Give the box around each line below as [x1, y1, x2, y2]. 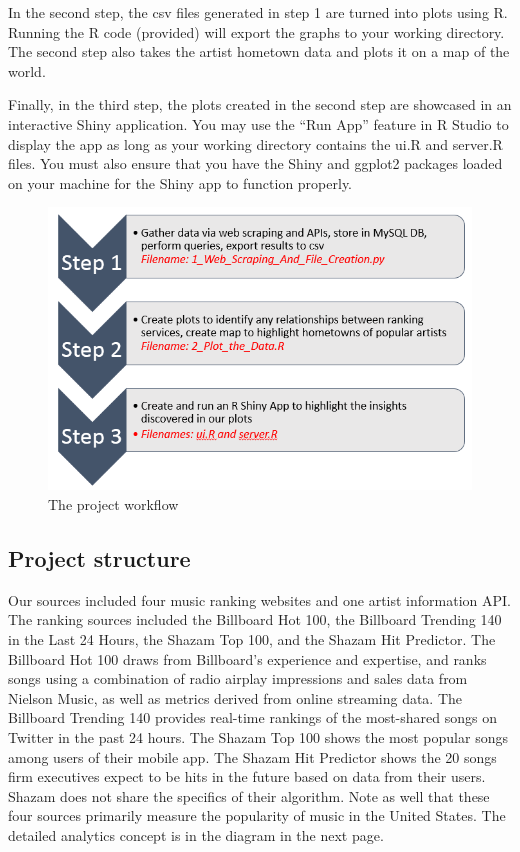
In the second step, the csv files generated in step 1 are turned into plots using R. [8, 2, 508, 22]
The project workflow [48, 494, 179, 515]
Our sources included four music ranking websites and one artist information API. [8, 589, 511, 610]
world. [8, 60, 46, 81]
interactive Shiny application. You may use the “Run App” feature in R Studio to [8, 113, 509, 134]
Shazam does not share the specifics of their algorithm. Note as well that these [8, 785, 490, 806]
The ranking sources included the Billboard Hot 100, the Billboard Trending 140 [8, 609, 502, 630]
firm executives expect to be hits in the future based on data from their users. [8, 766, 486, 787]
